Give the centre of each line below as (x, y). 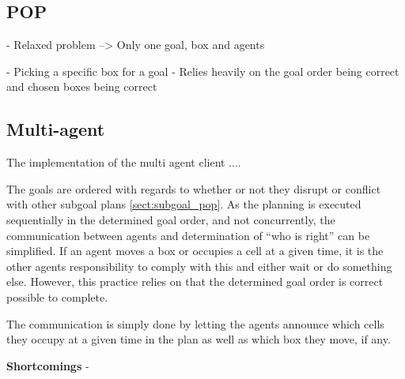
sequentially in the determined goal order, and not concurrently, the (171, 219)
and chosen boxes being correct (82, 86)
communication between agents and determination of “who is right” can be (188, 235)
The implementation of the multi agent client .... (124, 162)
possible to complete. (57, 296)
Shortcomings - (48, 365)
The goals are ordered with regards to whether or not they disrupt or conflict (194, 188)
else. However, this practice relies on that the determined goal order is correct (195, 281)
